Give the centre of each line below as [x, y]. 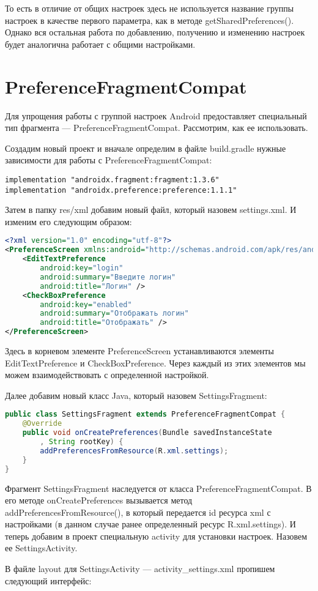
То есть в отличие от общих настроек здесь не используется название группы [150, 8]
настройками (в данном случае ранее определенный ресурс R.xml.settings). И [150, 524]
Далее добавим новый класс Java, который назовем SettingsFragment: [136, 395]
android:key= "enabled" [86, 304]
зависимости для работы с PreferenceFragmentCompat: [109, 160]
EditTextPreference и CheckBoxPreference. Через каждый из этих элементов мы [155, 362]
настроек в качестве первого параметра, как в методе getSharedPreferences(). [150, 20]
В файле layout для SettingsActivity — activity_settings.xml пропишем [140, 569]
